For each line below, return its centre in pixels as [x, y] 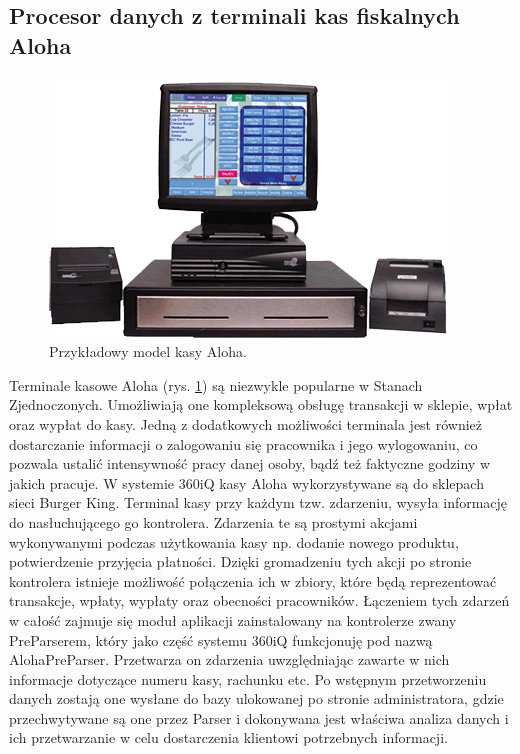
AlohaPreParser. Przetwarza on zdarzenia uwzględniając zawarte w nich [229, 659]
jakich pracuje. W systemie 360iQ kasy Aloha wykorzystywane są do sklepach [246, 482]
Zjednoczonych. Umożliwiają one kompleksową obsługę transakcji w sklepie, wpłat [261, 404]
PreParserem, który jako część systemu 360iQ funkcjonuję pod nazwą [221, 639]
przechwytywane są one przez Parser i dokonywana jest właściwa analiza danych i [259, 717]
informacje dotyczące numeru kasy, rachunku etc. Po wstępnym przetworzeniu [248, 678]
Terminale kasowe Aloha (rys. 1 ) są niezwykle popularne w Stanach [216, 384]
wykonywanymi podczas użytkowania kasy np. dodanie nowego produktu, [234, 541]
